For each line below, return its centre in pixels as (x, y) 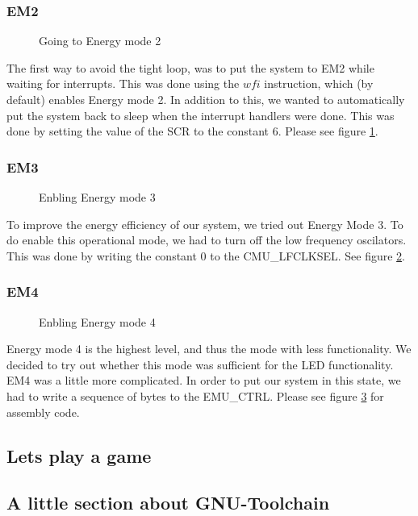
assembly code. (43, 412)
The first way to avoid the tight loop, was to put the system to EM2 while (190, 67)
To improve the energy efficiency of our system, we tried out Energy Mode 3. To (205, 224)
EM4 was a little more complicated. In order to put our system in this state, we (204, 380)
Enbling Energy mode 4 (97, 321)
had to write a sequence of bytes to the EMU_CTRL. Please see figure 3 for (195, 395)
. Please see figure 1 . (328, 131)
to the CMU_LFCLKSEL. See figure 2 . (308, 255)
